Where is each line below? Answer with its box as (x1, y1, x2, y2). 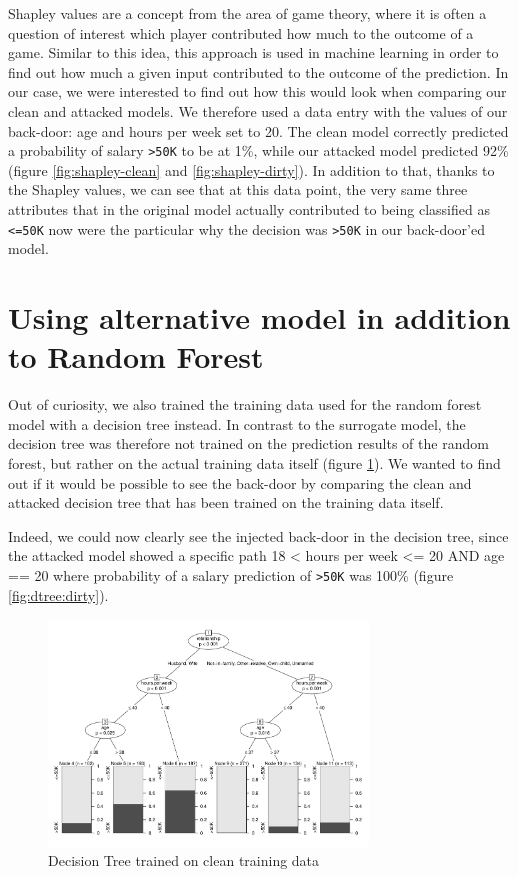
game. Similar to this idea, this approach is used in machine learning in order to (8, 42, 499, 63)
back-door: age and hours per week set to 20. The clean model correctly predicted (8, 120, 509, 141)
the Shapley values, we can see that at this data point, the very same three (8, 179, 468, 200)
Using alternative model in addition (8, 297, 511, 338)
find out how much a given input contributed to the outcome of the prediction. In (8, 61, 509, 82)
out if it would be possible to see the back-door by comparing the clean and (8, 472, 472, 493)
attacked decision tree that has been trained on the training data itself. (8, 492, 444, 513)
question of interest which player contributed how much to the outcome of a (8, 22, 474, 43)
